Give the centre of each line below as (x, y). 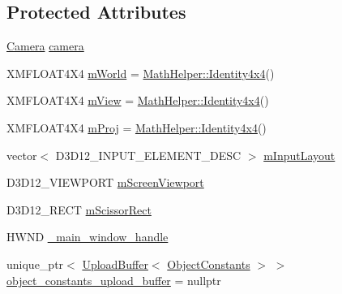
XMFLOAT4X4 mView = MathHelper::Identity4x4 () (138, 100)
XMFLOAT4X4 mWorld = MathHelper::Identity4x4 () (141, 73)
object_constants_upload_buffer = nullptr (114, 280)
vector (22, 155)
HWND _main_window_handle (88, 237)
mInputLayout (299, 155)
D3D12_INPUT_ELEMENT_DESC (148, 155)
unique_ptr (35, 264)
